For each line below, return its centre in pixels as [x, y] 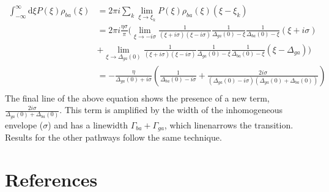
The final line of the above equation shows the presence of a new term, [137, 98]
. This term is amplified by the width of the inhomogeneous [171, 110]
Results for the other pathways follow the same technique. [113, 137]
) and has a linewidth [88, 124]
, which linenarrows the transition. [229, 124]
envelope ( [24, 124]
